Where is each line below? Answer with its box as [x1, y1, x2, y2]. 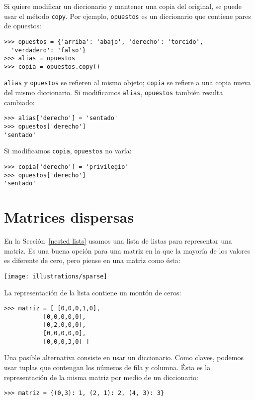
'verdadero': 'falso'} [11, 46, 86, 54]
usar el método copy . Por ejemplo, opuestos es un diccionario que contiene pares [4, 10, 251, 21]
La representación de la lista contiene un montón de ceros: [4, 287, 181, 297]
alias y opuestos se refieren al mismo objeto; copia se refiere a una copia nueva [4, 77, 251, 88]
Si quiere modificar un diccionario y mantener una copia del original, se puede [4, 1, 242, 11]
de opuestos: [4, 20, 41, 31]
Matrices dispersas [4, 207, 134, 227]
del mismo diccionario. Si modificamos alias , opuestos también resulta [4, 87, 223, 98]
